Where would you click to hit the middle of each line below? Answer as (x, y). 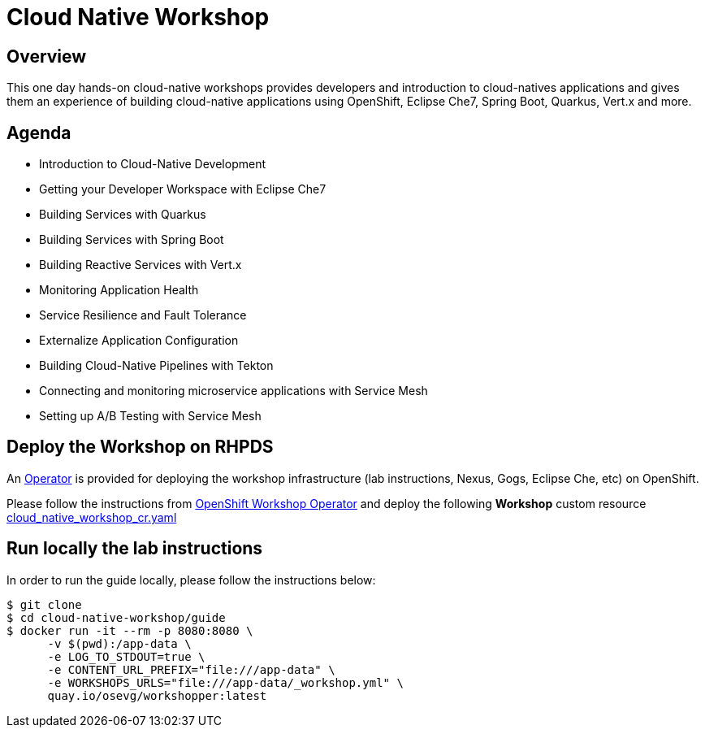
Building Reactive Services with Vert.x (141, 265)
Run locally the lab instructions (135, 549)
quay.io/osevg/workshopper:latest (157, 695)
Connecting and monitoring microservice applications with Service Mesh (234, 391)
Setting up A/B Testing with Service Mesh (150, 416)
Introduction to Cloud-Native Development (153, 164)
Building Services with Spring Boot (132, 240)
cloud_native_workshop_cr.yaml (92, 517)
